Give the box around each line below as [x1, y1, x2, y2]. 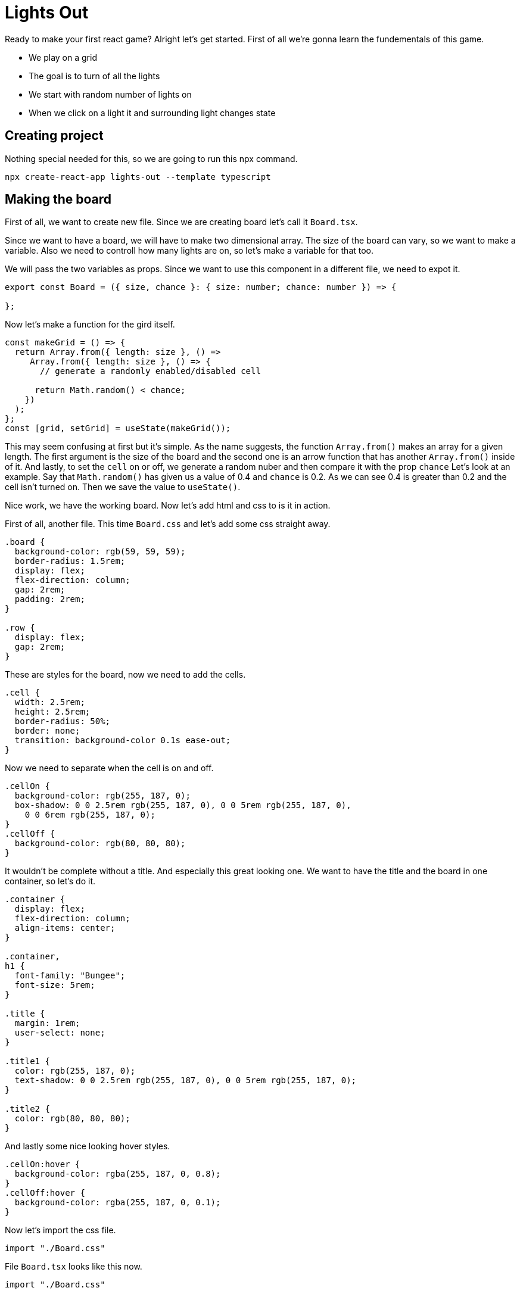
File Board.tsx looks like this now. [5, 1261, 142, 1272]
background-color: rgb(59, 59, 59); [14, 547, 186, 557]
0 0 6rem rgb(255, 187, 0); [24, 810, 155, 820]
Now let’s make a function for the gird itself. [5, 319, 175, 330]
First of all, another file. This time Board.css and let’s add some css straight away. [5, 519, 331, 529]
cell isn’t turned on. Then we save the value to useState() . [5, 482, 241, 492]
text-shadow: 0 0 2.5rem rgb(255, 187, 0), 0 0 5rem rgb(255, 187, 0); [14, 1075, 357, 1086]
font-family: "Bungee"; [14, 971, 126, 981]
